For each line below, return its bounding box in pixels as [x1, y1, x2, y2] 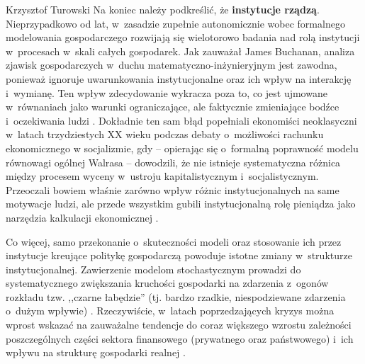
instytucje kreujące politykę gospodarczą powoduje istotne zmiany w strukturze [6, 248, 352, 263]
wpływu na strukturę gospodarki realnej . [6, 345, 186, 360]
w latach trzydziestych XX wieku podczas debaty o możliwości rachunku [6, 127, 324, 142]
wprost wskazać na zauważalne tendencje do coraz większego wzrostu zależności [6, 317, 352, 332]
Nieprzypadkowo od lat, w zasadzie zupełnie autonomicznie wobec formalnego [6, 16, 345, 30]
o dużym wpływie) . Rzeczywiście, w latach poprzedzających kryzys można [6, 303, 335, 318]
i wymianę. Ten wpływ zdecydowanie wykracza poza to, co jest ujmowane [6, 85, 327, 100]
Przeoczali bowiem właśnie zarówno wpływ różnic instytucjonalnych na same [6, 182, 339, 197]
